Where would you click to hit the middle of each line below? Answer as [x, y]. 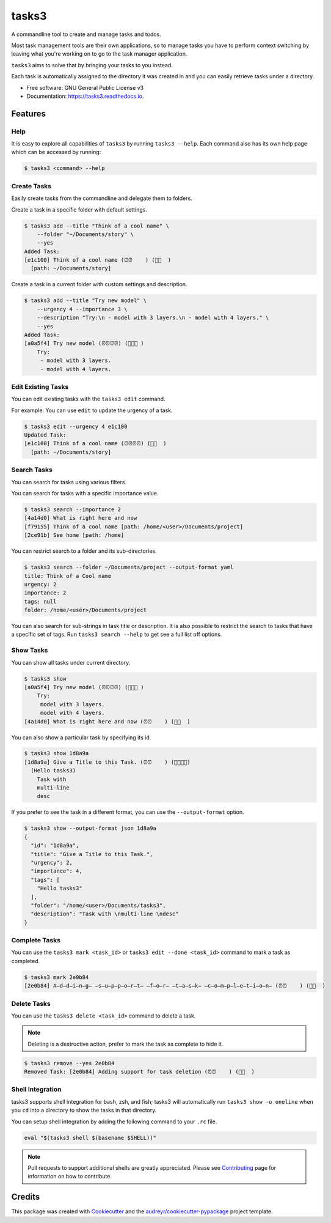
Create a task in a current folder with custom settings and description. [99, 284]
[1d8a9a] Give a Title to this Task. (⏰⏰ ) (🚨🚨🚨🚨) [107, 762]
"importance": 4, [56, 871]
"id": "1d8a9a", [55, 846]
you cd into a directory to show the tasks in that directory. [84, 1110]
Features [28, 113]
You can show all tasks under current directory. [71, 662]
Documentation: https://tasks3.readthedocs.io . [85, 96]
